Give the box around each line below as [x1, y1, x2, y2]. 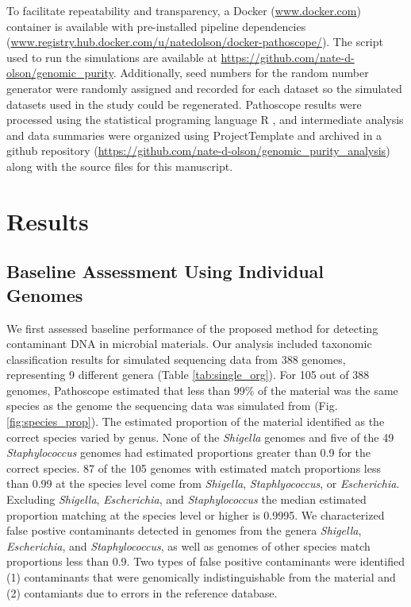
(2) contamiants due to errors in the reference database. [6, 584, 278, 601]
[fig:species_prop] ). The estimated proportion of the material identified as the [6, 413, 385, 430]
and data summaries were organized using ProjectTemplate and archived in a [6, 126, 382, 143]
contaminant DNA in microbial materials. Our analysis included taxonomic [6, 335, 372, 352]
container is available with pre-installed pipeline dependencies [6, 17, 306, 34]
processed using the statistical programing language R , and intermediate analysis [6, 111, 404, 128]
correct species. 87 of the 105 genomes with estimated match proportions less [6, 459, 381, 476]
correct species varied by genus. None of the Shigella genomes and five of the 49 [6, 428, 394, 445]
